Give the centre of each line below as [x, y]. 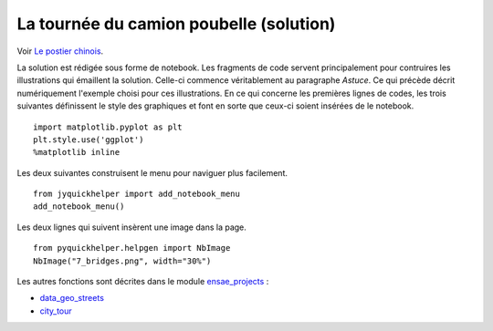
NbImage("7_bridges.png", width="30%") [122, 261]
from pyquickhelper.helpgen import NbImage [132, 248]
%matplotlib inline [77, 152]
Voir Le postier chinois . [60, 51]
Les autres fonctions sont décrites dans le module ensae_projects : [143, 282]
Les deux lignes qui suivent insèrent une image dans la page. [131, 227]
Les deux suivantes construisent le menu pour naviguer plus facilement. [152, 172]
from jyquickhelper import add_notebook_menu [137, 194]
